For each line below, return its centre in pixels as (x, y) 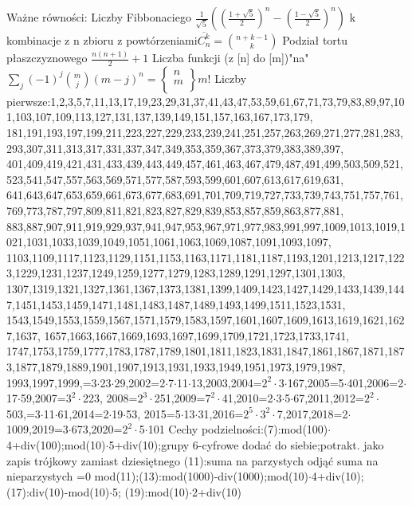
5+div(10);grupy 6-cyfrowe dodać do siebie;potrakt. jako (246, 444)
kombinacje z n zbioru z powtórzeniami (102, 39)
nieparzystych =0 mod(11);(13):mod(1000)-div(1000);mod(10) (157, 476)
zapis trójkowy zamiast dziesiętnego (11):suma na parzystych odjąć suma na (192, 460)
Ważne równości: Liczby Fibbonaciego (99, 17)
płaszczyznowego (47, 58)
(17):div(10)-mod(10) (58, 491)
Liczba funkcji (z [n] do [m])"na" (230, 58)
